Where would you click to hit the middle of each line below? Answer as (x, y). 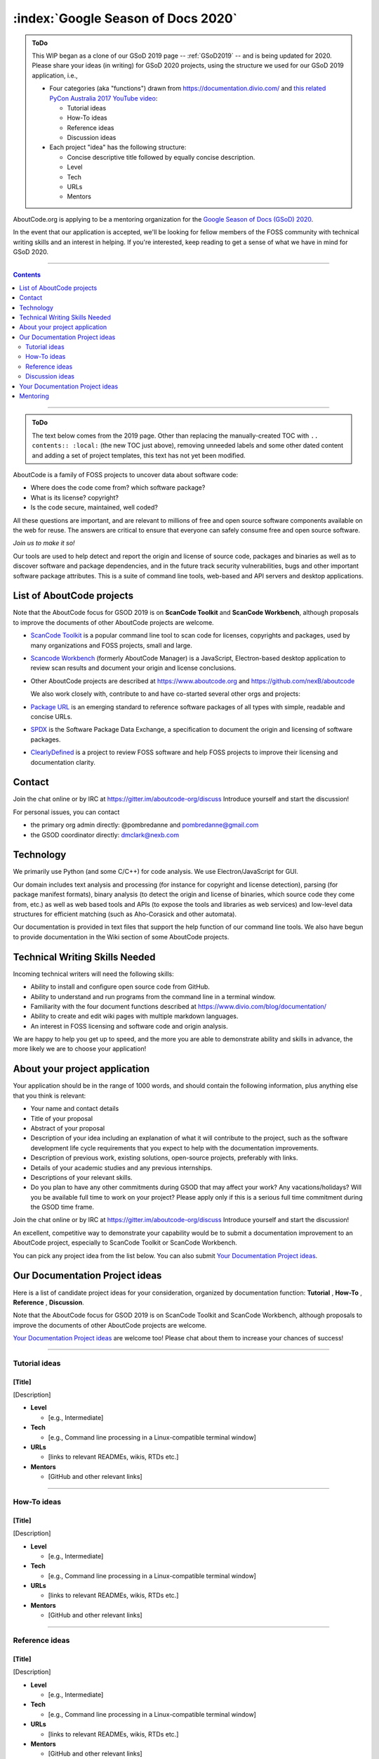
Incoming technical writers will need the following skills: (94, 974)
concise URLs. (52, 716)
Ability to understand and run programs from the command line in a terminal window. (153, 996)
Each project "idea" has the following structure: (118, 147)
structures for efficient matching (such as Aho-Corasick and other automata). (125, 914)
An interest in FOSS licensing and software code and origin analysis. (129, 1026)
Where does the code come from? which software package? (118, 488)
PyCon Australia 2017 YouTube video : (104, 98)
